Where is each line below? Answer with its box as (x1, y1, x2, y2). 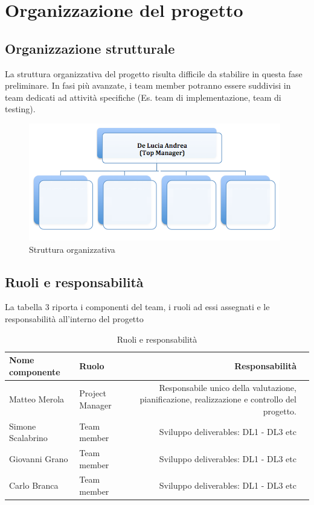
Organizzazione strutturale (5, 39, 175, 57)
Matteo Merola (9, 393, 65, 405)
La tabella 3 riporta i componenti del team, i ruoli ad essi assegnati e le (5, 300, 270, 313)
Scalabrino (9, 431, 48, 444)
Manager (79, 398, 112, 411)
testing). (5, 103, 36, 115)
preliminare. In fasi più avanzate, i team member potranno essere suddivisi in (5, 79, 291, 92)
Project (79, 387, 106, 399)
